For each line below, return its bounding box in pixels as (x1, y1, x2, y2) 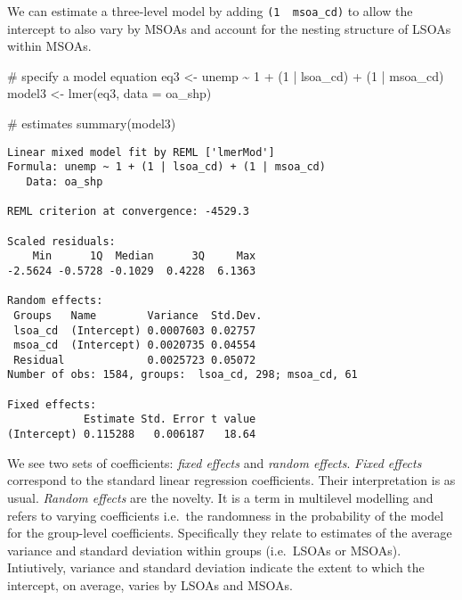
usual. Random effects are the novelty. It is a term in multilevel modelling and (7, 488, 434, 506)
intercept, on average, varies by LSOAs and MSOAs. (7, 575, 293, 594)
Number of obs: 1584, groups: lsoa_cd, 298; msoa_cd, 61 (7, 368, 358, 382)
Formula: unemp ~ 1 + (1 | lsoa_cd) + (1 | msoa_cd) (7, 160, 326, 174)
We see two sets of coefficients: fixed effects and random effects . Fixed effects (7, 453, 422, 472)
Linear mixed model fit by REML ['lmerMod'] (7, 145, 275, 159)
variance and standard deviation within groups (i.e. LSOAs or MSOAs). (7, 540, 401, 559)
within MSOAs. (7, 37, 92, 55)
